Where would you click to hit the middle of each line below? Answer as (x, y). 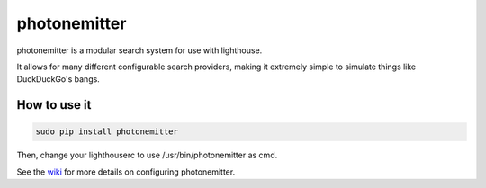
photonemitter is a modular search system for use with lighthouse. (139, 50)
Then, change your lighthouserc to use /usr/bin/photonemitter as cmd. (147, 155)
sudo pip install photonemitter (107, 132)
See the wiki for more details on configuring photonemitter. (126, 172)
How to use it (54, 105)
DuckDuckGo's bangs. (58, 79)
